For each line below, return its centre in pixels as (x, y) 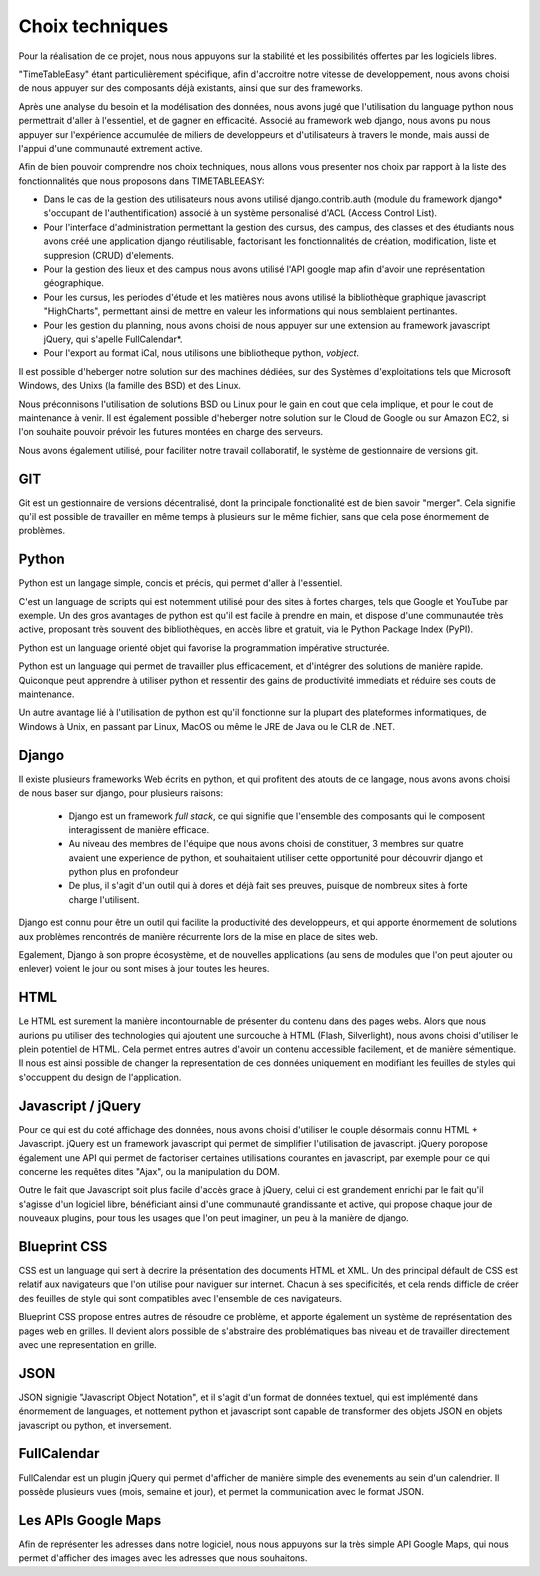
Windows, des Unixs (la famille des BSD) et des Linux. (130, 386)
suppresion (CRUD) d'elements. (109, 255)
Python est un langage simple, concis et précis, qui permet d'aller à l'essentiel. (180, 583)
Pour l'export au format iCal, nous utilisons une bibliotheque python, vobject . (201, 353)
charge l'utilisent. (104, 899)
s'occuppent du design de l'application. (100, 1077)
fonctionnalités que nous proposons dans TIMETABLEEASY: (141, 181)
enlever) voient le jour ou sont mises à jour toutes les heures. (144, 969)
